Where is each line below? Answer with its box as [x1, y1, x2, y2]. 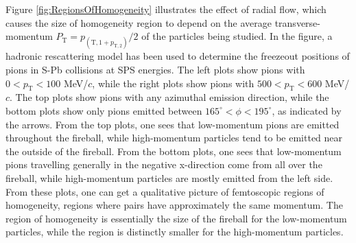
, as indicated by [272, 103, 342, 117]
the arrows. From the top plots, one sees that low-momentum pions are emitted [5, 117, 340, 131]
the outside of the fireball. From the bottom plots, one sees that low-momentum [5, 143, 342, 158]
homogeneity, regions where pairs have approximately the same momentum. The [5, 198, 343, 212]
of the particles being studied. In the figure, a [141, 29, 333, 43]
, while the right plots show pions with [92, 76, 254, 90]
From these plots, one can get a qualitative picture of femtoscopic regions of [5, 184, 324, 198]
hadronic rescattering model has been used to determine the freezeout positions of [5, 49, 350, 63]
